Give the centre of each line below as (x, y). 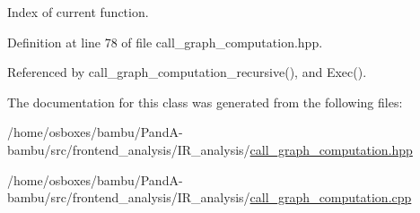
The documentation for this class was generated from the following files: (205, 102)
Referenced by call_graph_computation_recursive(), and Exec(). (187, 72)
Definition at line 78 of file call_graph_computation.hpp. (165, 42)
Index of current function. (78, 12)
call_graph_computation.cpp (331, 197)
